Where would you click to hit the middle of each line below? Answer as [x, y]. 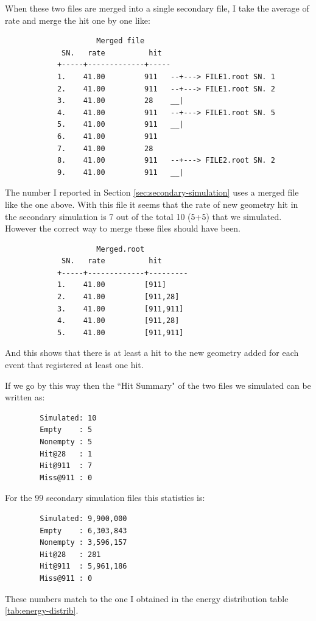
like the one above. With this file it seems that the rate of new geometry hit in [152, 204]
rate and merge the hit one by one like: [78, 20]
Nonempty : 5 [66, 442]
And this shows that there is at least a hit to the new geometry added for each [152, 353]
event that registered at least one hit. [74, 365]
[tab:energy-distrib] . [42, 610]
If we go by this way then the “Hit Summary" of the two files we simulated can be [158, 385]
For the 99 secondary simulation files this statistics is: [105, 498]
